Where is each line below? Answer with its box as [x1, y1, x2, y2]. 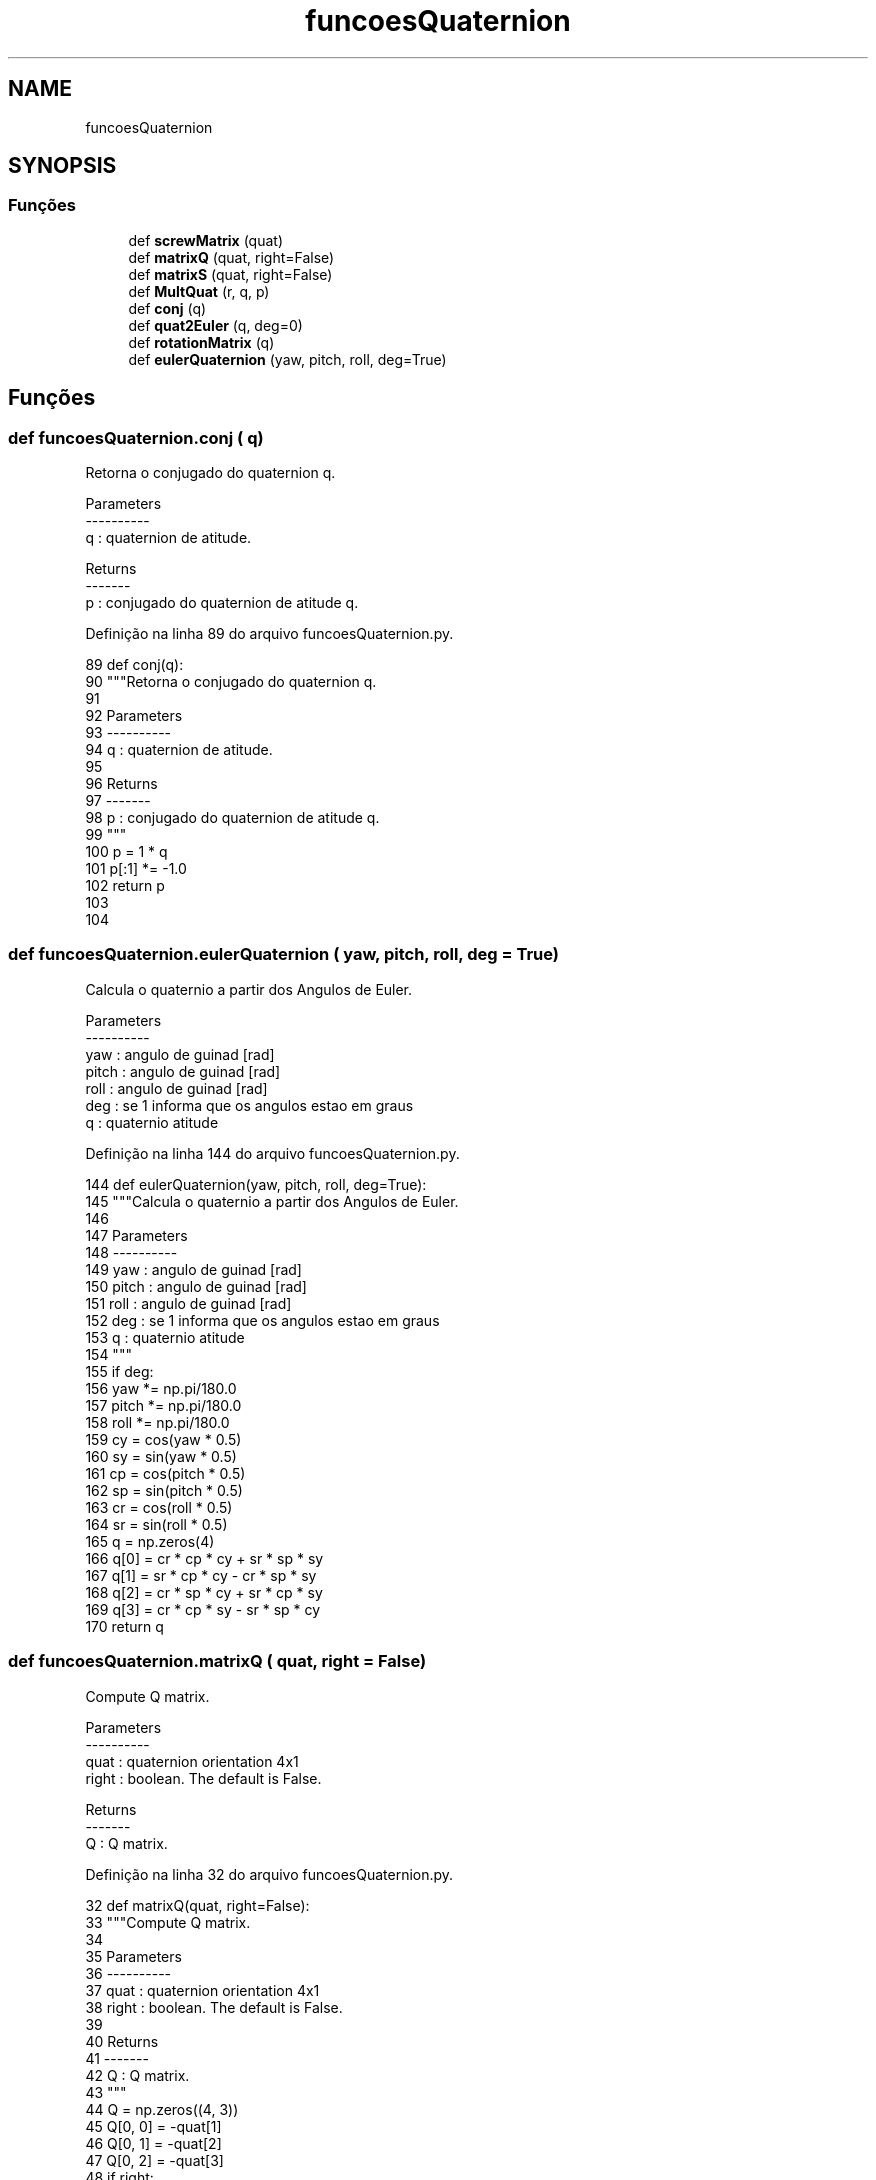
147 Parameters [85, 1226, 188, 1244]
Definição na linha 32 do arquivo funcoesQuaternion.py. [85, 1865, 454, 1883]
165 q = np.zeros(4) [85, 1532, 215, 1550]
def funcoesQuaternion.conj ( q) [8, 427, 264, 448]
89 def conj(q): [85, 656, 184, 674]
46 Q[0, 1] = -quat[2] [85, 2134, 222, 2152]
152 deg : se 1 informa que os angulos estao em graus [85, 1311, 440, 1329]
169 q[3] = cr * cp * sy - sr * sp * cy [85, 1600, 321, 1618]
